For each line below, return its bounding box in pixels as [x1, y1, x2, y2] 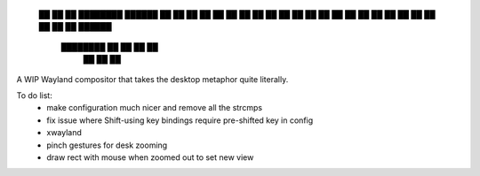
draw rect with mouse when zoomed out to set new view [46, 151, 254, 163]
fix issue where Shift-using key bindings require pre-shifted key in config [46, 115, 314, 126]
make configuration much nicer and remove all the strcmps [46, 103, 262, 113]
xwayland [46, 127, 82, 138]
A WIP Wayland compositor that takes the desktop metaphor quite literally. [16, 73, 289, 84]
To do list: [16, 89, 52, 101]
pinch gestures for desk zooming [46, 140, 168, 150]
